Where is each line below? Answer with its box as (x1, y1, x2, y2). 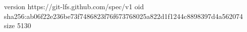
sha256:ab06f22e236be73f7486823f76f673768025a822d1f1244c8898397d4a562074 (4, 11, 243, 21)
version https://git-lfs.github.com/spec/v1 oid (4, 1, 144, 11)
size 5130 (4, 20, 31, 31)
